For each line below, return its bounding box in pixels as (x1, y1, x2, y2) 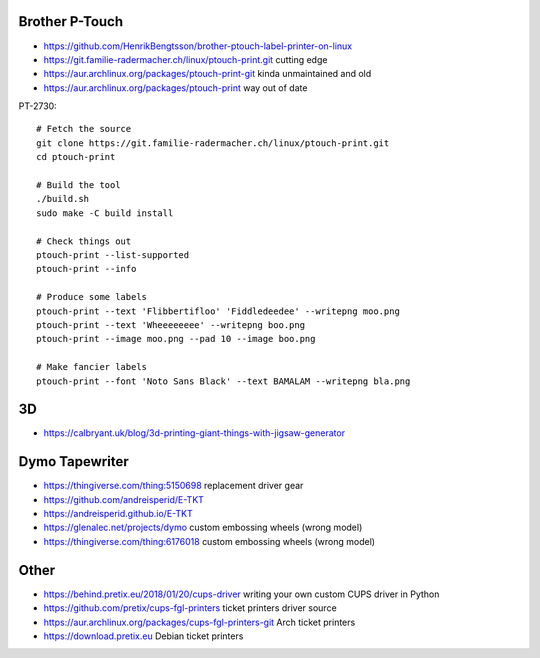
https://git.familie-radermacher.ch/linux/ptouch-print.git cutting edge (43, 53, 328, 65)
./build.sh (36, 193, 90, 205)
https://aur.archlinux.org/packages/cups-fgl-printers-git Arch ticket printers (43, 616, 356, 628)
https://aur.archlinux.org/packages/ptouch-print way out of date (43, 81, 308, 94)
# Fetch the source (36, 123, 132, 135)
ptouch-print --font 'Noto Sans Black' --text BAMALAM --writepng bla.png (36, 375, 411, 387)
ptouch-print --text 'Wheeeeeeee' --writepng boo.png (36, 319, 305, 330)
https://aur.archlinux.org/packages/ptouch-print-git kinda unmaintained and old (43, 68, 372, 80)
